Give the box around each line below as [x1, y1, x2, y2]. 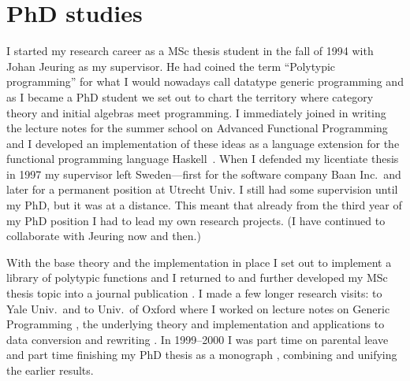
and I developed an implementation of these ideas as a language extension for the [6, 135, 400, 151]
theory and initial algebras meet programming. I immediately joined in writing [6, 104, 386, 120]
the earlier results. [6, 362, 94, 378]
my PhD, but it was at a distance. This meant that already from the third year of [6, 197, 402, 213]
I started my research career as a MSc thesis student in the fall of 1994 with [6, 43, 374, 59]
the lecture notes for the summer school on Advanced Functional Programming [6, 120, 388, 136]
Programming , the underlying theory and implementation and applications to [6, 316, 385, 332]
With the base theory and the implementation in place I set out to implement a [6, 253, 392, 270]
